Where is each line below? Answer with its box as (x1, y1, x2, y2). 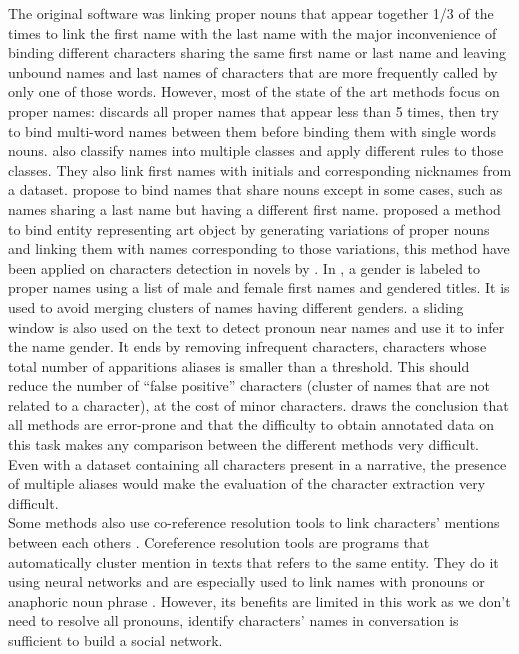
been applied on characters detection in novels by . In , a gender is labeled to (8, 257, 481, 278)
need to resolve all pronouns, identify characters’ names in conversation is (8, 610, 459, 631)
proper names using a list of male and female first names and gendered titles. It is (8, 277, 510, 298)
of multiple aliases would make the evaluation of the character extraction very (8, 473, 486, 494)
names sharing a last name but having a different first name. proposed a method (8, 198, 501, 219)
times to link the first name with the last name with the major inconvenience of (8, 22, 497, 43)
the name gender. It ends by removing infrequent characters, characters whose (8, 336, 487, 357)
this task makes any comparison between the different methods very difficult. (8, 434, 480, 455)
